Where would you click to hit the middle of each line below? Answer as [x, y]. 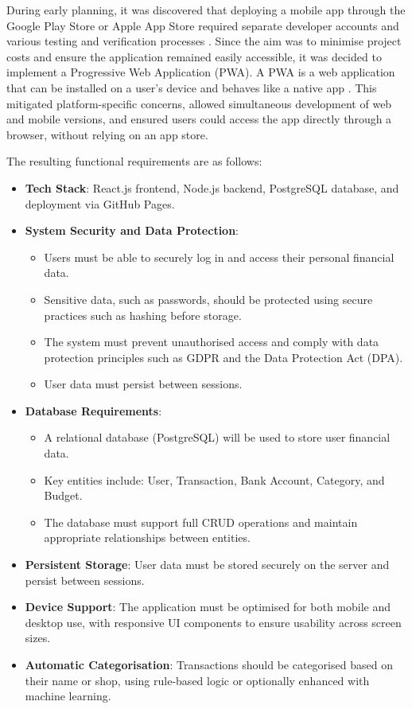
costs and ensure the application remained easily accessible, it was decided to [194, 56]
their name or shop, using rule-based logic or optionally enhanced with [197, 680]
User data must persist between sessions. [143, 384]
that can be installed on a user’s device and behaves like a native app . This [192, 87]
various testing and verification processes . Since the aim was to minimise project [204, 41]
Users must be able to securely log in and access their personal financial [219, 257]
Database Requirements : [93, 410]
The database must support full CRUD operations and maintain [201, 522]
